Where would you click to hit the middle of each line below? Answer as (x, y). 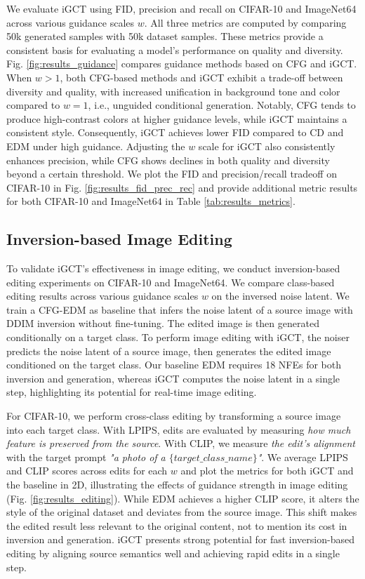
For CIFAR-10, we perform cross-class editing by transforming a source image (174, 416)
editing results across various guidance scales (102, 296)
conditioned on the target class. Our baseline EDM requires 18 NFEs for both (174, 365)
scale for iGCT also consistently (267, 146)
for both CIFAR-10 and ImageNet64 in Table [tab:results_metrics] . (151, 201)
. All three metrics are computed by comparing (245, 22)
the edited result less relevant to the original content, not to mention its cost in (177, 525)
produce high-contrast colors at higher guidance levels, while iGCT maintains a (177, 118)
